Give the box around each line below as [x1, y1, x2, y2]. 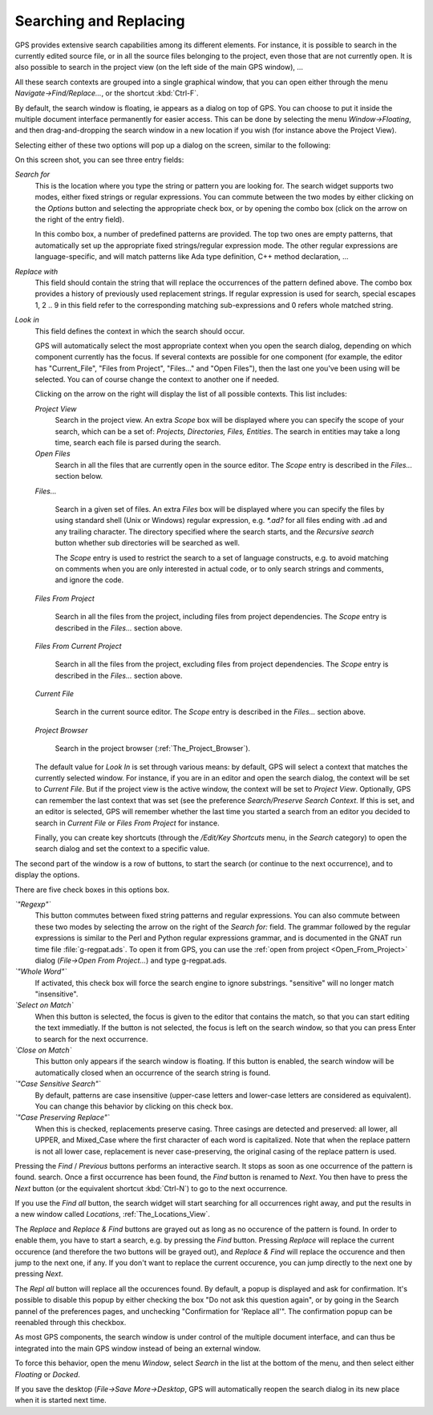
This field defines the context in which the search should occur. [34, 326, 245, 336]
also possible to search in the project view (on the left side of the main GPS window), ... [14, 63, 304, 72]
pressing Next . [14, 1269, 63, 1279]
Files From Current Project [34, 641, 122, 651]
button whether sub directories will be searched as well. [55, 538, 241, 548]
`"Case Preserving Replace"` [14, 1113, 110, 1122]
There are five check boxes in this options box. [14, 885, 170, 894]
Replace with [14, 266, 59, 276]
